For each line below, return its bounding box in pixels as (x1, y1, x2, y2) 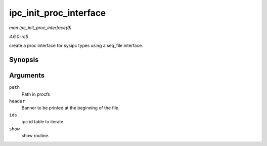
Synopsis (9, 56, 39, 64)
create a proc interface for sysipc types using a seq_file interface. (9, 42, 143, 49)
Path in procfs (21, 91, 50, 97)
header (9, 99, 25, 104)
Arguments (9, 72, 45, 80)
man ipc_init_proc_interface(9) (9, 25, 72, 31)
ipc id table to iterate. (21, 119, 65, 125)
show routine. (21, 132, 49, 138)
